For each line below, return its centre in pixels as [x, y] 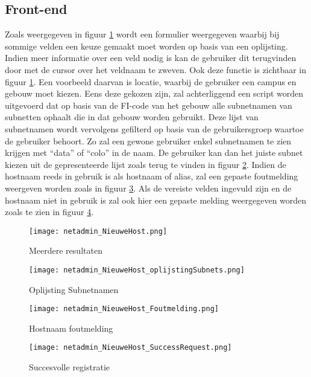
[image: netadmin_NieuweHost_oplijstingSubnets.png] [137, 270]
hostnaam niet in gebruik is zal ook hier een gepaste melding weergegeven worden [156, 200]
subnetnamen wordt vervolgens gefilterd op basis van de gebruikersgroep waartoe [154, 128]
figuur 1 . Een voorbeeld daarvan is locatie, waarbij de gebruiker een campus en [151, 81]
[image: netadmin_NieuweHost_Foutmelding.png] [124, 309]
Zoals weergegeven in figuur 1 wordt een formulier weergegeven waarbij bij [142, 34]
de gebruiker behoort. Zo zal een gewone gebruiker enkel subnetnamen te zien [148, 140]
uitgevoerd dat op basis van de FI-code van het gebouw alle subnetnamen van [149, 105]
